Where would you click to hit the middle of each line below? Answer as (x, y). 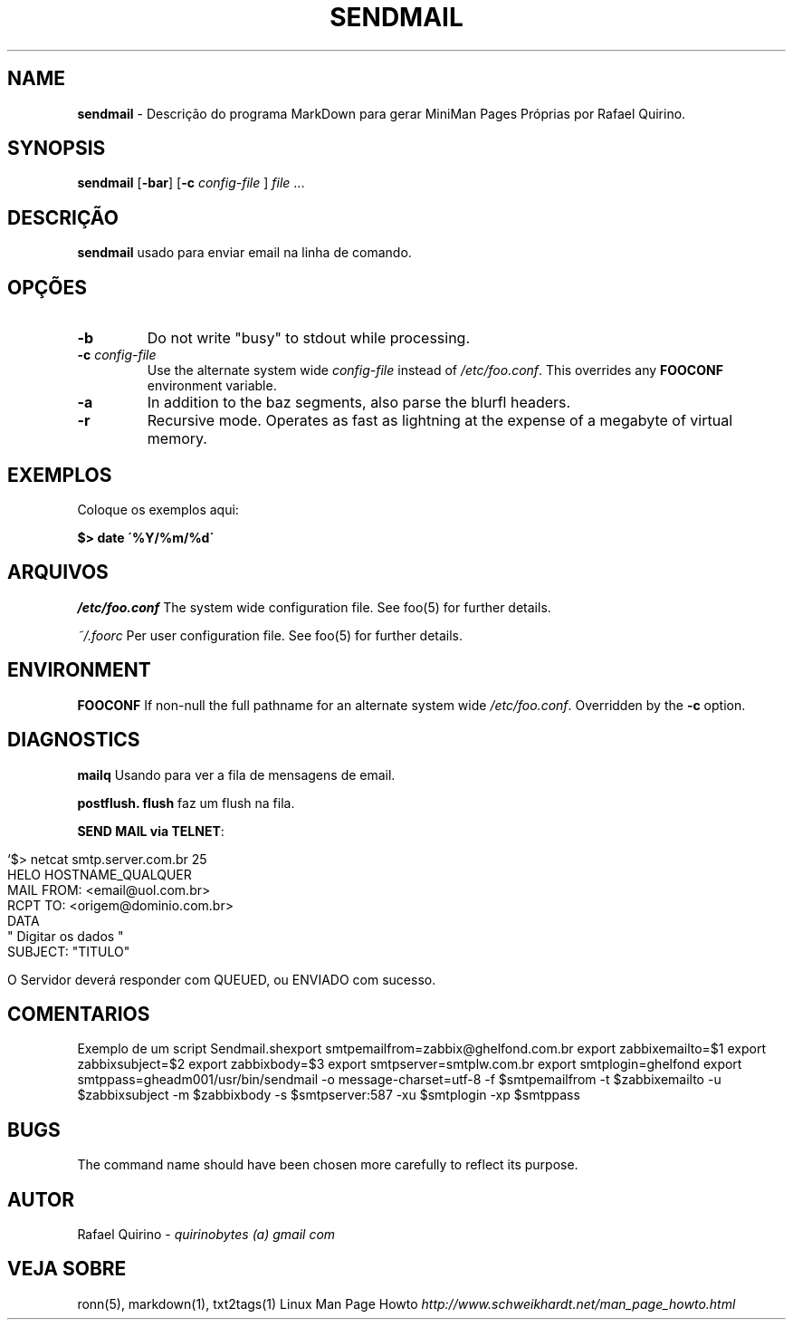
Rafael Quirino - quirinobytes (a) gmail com (206, 1235)
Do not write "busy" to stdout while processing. (309, 338)
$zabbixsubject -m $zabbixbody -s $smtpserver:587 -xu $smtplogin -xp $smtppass (329, 1095)
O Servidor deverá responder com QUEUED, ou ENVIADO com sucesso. (222, 979)
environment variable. (212, 386)
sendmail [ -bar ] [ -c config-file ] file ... (191, 183)
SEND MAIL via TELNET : (151, 831)
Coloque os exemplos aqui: (158, 509)
